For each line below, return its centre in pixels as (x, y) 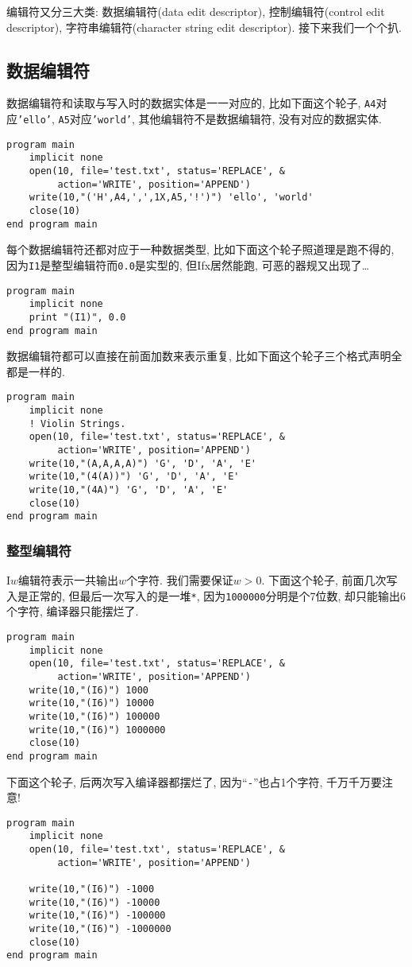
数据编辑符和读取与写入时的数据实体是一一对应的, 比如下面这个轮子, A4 (191, 103)
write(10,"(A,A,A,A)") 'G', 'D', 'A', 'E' (142, 463)
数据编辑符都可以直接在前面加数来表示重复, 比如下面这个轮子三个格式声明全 (204, 356)
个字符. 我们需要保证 (180, 580)
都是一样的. (36, 371)
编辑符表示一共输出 (69, 580)
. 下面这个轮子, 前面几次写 (329, 580)
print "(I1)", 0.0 (77, 317)
